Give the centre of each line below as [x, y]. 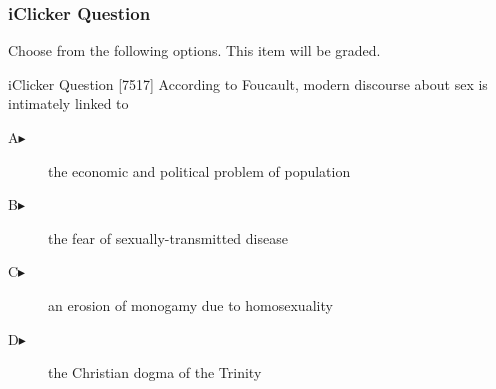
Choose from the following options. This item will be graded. [194, 50]
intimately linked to [68, 103]
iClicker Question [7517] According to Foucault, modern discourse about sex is [248, 83]
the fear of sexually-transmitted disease [168, 237]
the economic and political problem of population [199, 170]
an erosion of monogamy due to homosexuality [190, 304]
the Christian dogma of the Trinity [155, 372]
